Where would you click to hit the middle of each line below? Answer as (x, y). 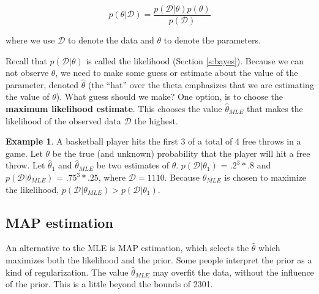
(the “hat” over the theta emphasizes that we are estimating (201, 84)
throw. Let (25, 165)
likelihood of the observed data (63, 120)
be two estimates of (133, 165)
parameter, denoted (42, 84)
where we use (30, 40)
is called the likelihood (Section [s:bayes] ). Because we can (195, 60)
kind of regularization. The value (67, 272)
